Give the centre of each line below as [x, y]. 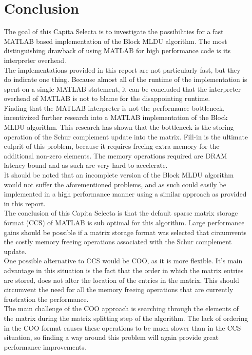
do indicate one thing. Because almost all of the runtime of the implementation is [126, 79]
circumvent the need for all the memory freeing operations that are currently [119, 289]
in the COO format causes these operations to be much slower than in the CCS [123, 327]
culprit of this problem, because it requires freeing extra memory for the [112, 146]
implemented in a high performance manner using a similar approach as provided [125, 194]
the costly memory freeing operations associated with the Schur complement [118, 242]
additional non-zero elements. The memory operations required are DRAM [116, 155]
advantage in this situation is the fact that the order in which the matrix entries [124, 270]
